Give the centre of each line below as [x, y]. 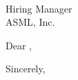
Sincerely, [26, 69]
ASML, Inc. [30, 22]
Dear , [19, 45]
